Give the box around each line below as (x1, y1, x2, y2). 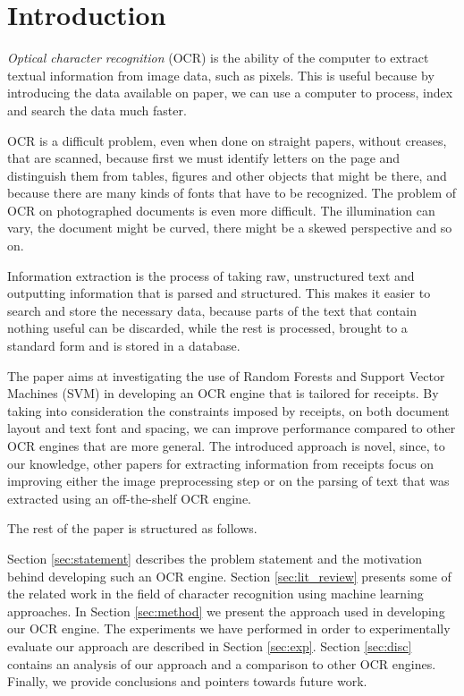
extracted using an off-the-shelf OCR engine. (7, 488, 251, 507)
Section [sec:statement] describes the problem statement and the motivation (7, 548, 422, 567)
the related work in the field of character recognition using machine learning (7, 584, 424, 603)
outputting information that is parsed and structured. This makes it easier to (7, 284, 431, 302)
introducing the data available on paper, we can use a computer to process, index (7, 83, 453, 102)
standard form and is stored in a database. (7, 336, 240, 355)
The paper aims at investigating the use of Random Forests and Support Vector (7, 366, 445, 385)
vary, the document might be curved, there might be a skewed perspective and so (7, 218, 452, 237)
